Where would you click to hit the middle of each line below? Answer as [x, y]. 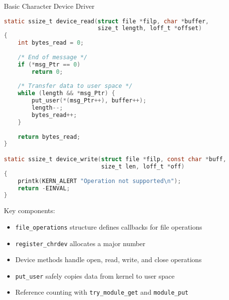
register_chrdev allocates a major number [80, 243]
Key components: [30, 210]
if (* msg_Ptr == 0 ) [49, 64]
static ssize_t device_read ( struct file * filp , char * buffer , [106, 21]
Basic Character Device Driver [49, 6]
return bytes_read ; [49, 137]
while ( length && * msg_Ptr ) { [66, 93]
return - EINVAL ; [44, 188]
